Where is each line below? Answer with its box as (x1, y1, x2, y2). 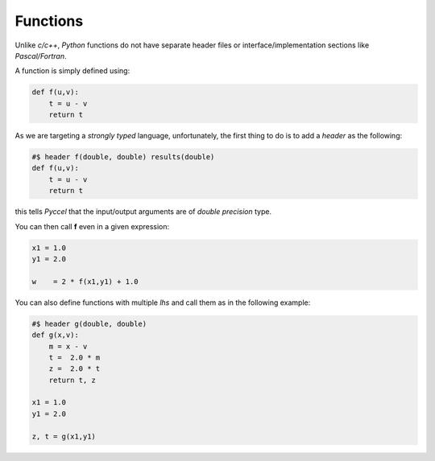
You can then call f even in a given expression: (14, 221, 170, 231)
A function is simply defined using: (14, 66, 130, 76)
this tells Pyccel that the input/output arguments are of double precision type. (14, 207, 272, 216)
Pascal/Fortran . (14, 51, 68, 60)
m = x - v (48, 342, 88, 351)
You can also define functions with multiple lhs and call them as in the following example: (14, 298, 311, 307)
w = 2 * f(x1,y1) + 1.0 (31, 277, 139, 286)
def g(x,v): (31, 331, 80, 340)
